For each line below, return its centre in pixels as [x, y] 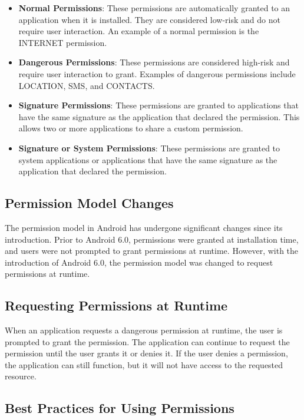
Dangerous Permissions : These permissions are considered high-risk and [154, 62]
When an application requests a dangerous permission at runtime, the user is [144, 330]
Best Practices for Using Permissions [120, 408]
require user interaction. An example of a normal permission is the [139, 31]
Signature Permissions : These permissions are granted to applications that [158, 105]
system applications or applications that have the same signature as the [148, 159]
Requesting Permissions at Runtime [116, 305]
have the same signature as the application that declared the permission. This [159, 116]
